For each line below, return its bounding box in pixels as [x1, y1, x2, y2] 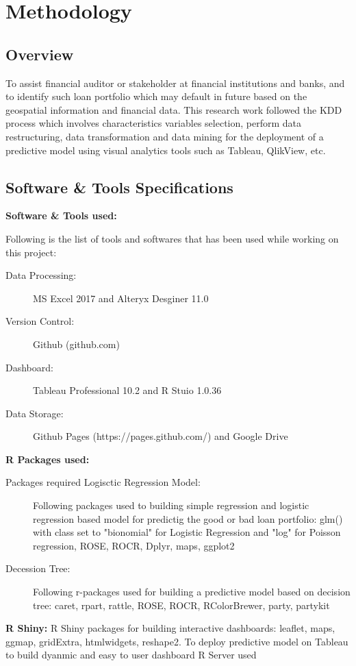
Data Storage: [5, 406, 64, 420]
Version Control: [5, 314, 75, 328]
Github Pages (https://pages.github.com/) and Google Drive [33, 429, 288, 443]
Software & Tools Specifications [5, 176, 233, 197]
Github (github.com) [33, 336, 120, 351]
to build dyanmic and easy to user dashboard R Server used [5, 647, 257, 662]
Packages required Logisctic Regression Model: [5, 475, 201, 489]
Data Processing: [5, 268, 77, 282]
